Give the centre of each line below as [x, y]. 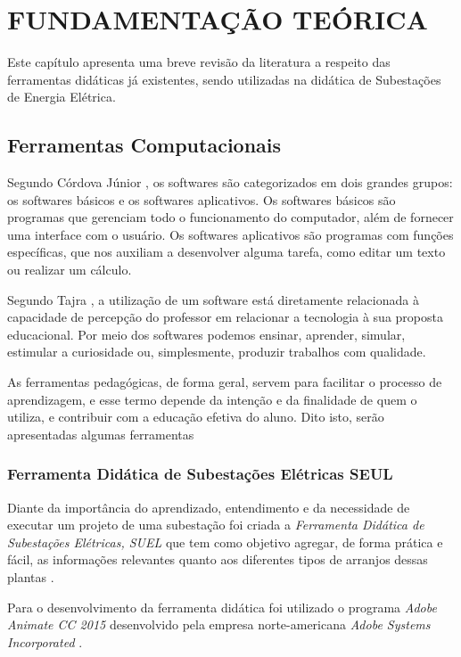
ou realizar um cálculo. [70, 270]
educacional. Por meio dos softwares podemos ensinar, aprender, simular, [206, 334]
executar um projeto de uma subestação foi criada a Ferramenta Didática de [216, 525]
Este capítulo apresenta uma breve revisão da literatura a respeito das [199, 62]
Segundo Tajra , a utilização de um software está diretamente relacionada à [213, 299]
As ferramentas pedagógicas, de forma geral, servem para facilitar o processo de [225, 382]
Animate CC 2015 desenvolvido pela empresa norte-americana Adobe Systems [219, 624]
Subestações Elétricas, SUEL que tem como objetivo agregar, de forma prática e [225, 542]
